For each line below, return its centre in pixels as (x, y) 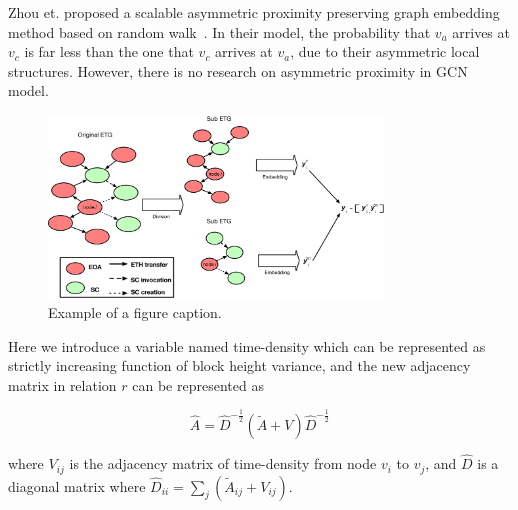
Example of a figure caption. (135, 311)
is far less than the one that (109, 51)
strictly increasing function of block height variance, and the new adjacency (239, 365)
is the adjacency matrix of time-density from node (223, 463)
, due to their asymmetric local (385, 51)
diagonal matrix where (77, 485)
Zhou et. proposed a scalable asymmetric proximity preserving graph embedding (254, 12)
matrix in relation (62, 384)
